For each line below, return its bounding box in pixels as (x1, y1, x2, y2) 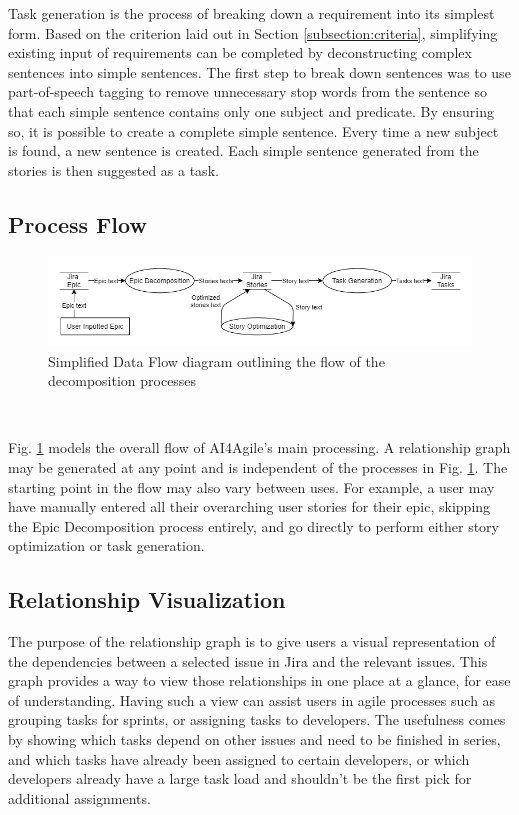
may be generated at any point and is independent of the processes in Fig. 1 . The (8, 456, 508, 477)
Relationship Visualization (8, 584, 286, 615)
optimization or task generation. (8, 535, 205, 556)
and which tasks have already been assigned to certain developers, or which (8, 748, 470, 769)
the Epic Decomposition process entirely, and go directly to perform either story (8, 515, 499, 536)
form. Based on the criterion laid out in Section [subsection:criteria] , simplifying (8, 22, 498, 43)
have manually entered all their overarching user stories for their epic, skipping (8, 496, 491, 517)
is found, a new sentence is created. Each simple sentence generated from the (8, 140, 479, 161)
